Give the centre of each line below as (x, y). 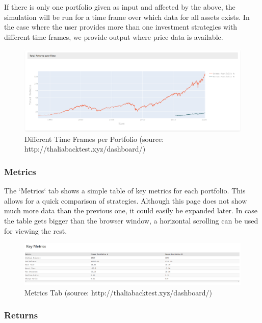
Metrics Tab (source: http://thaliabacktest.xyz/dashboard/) (118, 292)
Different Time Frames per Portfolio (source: (94, 139)
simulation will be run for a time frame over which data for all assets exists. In (127, 17)
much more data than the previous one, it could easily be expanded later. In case (131, 210)
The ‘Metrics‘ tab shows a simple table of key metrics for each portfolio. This (125, 191)
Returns (21, 315)
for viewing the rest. (36, 230)
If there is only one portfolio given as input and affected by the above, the (120, 7)
